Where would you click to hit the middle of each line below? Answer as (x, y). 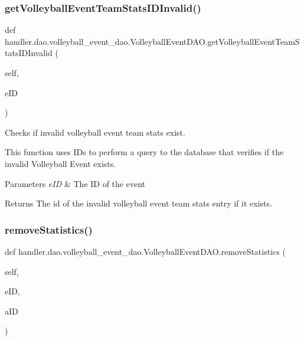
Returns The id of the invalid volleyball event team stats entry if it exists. (138, 203)
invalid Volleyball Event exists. (61, 163)
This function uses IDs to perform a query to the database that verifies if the (144, 152)
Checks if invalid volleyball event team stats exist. (95, 132)
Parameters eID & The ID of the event (75, 183)
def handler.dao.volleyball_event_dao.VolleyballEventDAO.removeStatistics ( (145, 251)
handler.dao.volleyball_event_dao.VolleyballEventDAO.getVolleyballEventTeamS (152, 41)
